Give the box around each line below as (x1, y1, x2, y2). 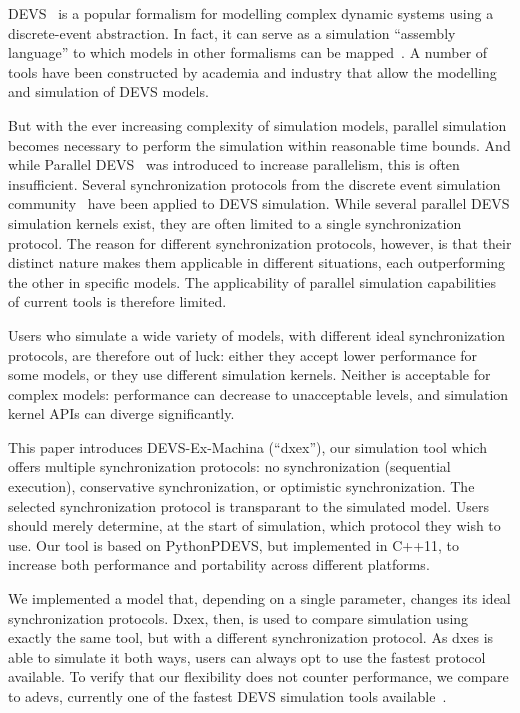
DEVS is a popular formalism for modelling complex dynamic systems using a (8, 3, 494, 23)
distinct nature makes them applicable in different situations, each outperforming (8, 252, 506, 273)
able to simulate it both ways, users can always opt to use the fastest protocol (8, 646, 486, 667)
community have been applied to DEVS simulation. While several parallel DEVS (8, 193, 510, 214)
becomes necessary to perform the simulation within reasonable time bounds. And (8, 134, 511, 155)
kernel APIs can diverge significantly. (8, 403, 235, 424)
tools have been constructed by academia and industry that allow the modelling (8, 61, 497, 82)
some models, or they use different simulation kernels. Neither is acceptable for (8, 364, 491, 385)
